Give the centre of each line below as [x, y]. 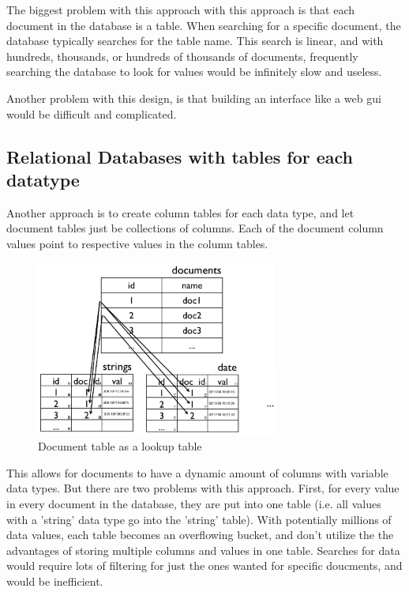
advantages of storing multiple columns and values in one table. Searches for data [203, 550]
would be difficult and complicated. [92, 113]
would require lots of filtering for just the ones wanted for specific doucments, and [204, 566]
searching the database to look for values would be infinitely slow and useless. [194, 72]
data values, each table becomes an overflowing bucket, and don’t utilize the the [200, 535]
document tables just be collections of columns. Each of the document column [195, 228]
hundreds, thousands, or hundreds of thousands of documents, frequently [182, 56]
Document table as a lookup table [120, 446]
